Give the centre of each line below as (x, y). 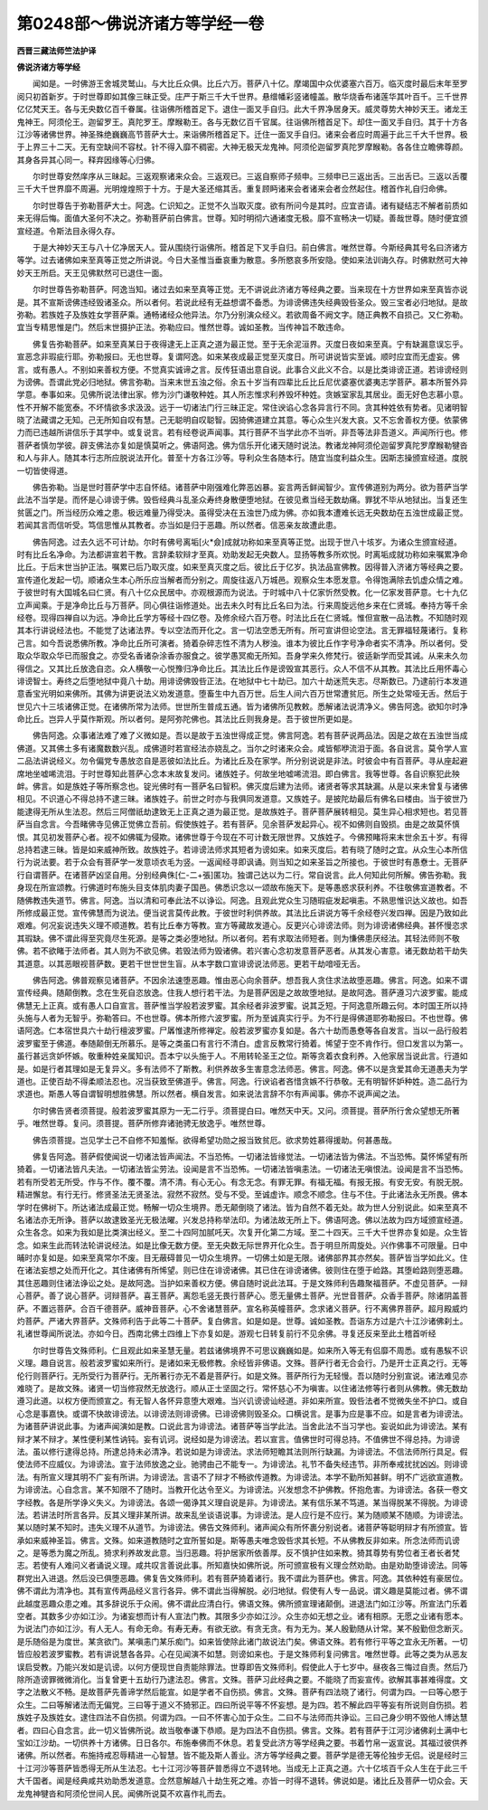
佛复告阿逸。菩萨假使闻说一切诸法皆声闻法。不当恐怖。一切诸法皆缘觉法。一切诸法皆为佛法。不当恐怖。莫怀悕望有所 (250, 1156)
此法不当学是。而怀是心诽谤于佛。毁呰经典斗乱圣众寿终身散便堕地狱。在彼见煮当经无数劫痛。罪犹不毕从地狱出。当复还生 (242, 500)
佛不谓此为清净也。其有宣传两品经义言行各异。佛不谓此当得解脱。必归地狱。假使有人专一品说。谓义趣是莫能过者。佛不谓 (242, 1591)
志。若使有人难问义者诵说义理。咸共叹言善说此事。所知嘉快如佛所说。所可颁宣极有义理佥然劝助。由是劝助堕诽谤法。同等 (242, 1566)
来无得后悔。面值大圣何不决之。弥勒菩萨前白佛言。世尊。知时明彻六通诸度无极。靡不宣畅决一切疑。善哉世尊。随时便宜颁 (242, 218)
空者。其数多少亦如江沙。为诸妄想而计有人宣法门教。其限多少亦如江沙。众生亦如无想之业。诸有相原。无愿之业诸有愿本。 (242, 1616)
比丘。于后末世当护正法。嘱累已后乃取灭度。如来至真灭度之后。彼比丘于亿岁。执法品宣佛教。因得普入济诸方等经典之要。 (242, 567)
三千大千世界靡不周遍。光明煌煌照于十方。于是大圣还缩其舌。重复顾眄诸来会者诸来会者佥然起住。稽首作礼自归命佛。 (234, 189)
